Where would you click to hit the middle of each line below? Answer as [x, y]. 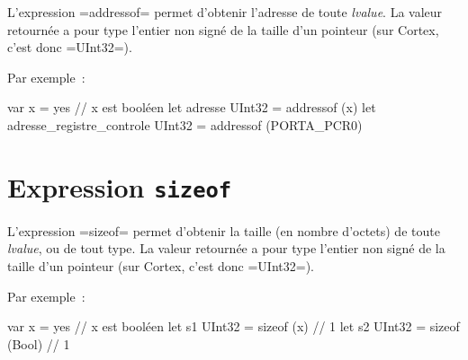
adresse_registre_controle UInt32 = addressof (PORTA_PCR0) [185, 124]
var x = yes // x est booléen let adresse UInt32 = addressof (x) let [192, 107]
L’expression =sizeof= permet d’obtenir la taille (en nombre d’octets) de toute [224, 230]
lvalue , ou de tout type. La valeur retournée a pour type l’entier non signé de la [226, 248]
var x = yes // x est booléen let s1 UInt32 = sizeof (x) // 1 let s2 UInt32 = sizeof [234, 326]
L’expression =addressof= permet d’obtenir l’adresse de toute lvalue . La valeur [225, 12]
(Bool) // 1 [39, 343]
